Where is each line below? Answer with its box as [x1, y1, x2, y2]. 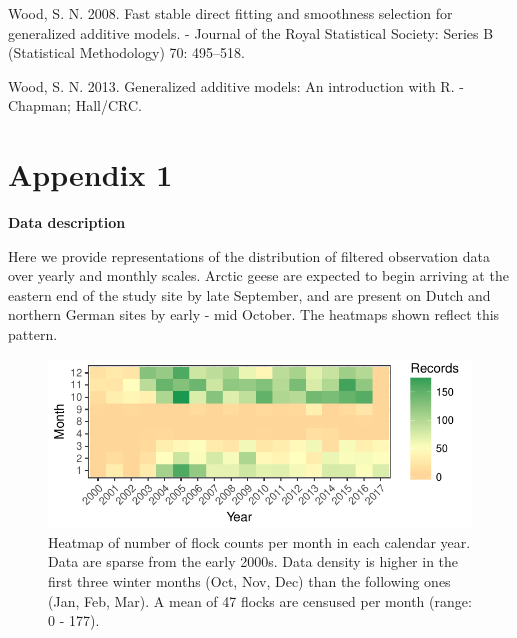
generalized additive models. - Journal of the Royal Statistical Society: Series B [8, 22, 494, 43]
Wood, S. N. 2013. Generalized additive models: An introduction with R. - [8, 75, 464, 96]
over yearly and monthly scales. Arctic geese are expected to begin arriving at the [8, 265, 509, 286]
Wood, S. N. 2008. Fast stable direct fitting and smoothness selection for [8, 3, 453, 23]
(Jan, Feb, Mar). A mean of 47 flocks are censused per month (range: [48, 590, 472, 611]
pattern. [8, 324, 58, 345]
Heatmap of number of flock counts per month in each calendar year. [48, 531, 471, 552]
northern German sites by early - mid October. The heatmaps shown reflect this [8, 304, 500, 325]
